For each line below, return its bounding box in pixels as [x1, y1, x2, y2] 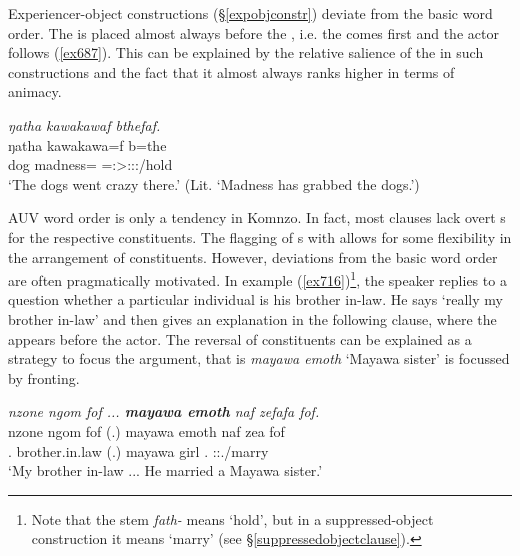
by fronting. [8, 367, 80, 388]
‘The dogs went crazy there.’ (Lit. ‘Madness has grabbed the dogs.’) [8, 173, 420, 194]
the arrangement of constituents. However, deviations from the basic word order [8, 246, 498, 267]
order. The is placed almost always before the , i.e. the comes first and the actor [8, 22, 499, 43]
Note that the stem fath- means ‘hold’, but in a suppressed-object [31, 508, 434, 529]
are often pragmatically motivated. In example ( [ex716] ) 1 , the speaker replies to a [8, 267, 507, 290]
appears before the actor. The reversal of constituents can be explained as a [8, 328, 472, 349]
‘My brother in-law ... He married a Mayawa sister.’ [8, 460, 323, 481]
